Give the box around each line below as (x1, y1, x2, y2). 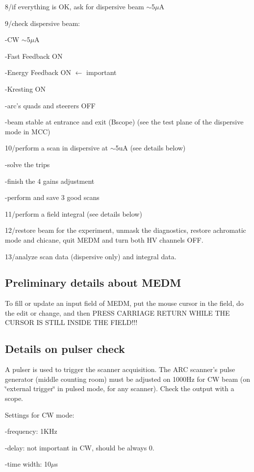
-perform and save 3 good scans (5, 192, 100, 202)
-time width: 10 (5, 459, 51, 469)
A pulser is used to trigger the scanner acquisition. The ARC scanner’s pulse (5, 364, 235, 374)
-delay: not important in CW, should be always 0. (5, 442, 154, 452)
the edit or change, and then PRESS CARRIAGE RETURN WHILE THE (5, 307, 230, 318)
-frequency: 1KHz (5, 426, 57, 436)
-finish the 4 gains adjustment (5, 175, 95, 186)
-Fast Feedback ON (5, 50, 63, 61)
